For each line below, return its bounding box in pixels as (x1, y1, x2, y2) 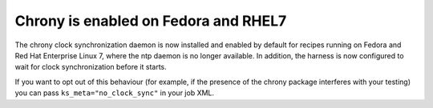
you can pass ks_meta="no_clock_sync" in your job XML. (14, 88, 215, 98)
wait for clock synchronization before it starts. (14, 62, 168, 72)
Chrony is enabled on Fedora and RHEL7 (14, 12, 287, 30)
